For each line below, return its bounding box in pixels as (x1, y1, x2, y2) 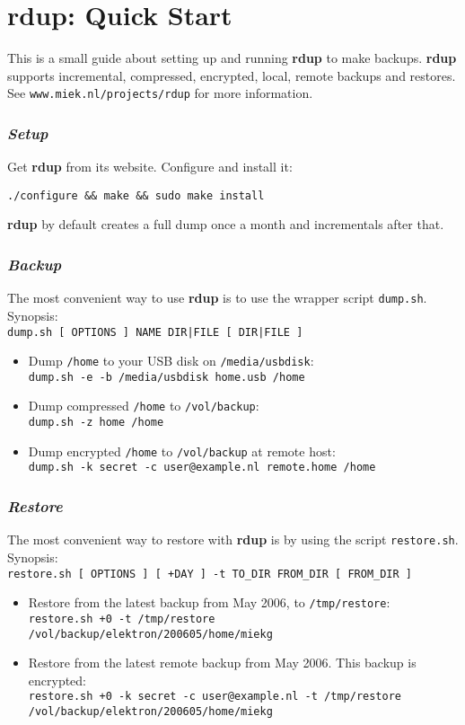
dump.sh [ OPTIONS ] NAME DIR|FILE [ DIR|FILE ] (7, 325, 303, 339)
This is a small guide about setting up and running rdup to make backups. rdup (7, 49, 457, 67)
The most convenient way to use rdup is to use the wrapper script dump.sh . (7, 288, 427, 307)
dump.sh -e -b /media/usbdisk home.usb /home (28, 370, 305, 384)
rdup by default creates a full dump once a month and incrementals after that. (7, 215, 444, 234)
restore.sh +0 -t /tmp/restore (28, 612, 215, 625)
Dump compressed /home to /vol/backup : (28, 396, 259, 415)
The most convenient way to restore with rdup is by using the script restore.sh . (7, 530, 459, 549)
